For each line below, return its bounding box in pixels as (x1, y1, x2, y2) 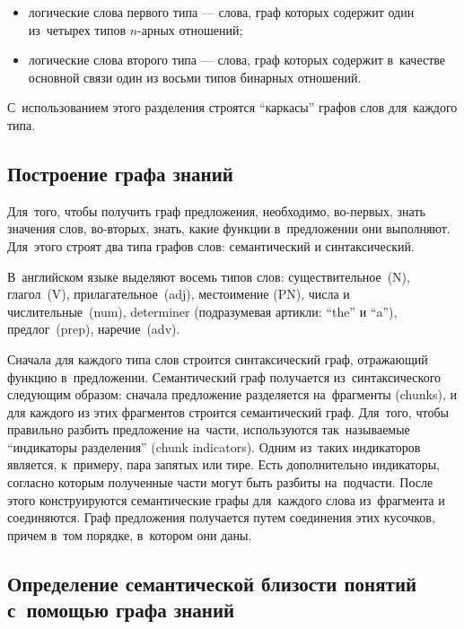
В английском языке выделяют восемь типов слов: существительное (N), (7, 266, 410, 285)
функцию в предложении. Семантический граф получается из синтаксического (7, 367, 442, 386)
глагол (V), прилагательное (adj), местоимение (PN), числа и (7, 284, 350, 303)
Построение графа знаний (7, 159, 233, 187)
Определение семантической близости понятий (7, 569, 417, 597)
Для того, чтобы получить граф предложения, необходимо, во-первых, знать (7, 201, 425, 220)
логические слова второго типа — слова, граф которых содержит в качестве (28, 50, 446, 69)
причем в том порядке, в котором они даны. (7, 525, 252, 544)
